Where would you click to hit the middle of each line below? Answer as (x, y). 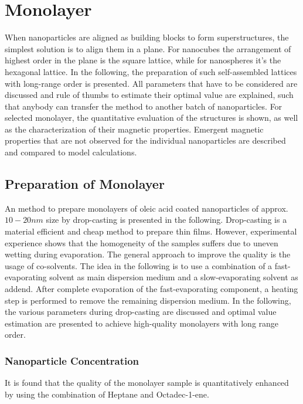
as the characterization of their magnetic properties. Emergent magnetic (134, 129)
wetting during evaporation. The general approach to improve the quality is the (148, 254)
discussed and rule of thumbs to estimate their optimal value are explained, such (149, 95)
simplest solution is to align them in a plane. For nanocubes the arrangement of (148, 48)
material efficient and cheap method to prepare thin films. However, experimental (151, 231)
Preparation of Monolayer (85, 184)
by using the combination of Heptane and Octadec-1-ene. (107, 394)
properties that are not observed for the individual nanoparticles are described (145, 140)
